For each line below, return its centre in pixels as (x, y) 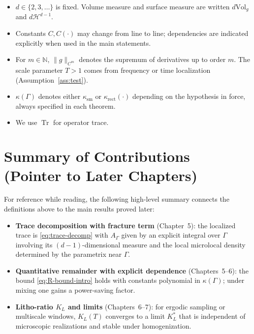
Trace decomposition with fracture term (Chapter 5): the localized (126, 225)
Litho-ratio (34, 306)
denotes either (59, 96)
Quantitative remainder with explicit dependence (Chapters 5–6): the (132, 270)
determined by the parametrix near (69, 254)
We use (26, 122)
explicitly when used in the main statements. (83, 43)
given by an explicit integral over (171, 235)
